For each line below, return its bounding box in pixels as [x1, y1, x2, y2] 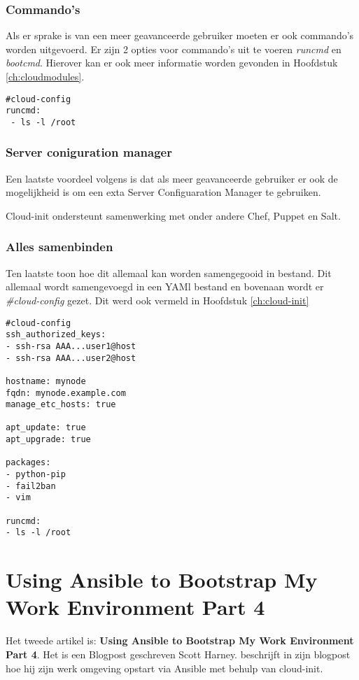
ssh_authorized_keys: [6, 330, 106, 340]
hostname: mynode [6, 376, 86, 386]
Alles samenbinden [6, 238, 113, 255]
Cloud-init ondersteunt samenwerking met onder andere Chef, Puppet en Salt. [6, 208, 341, 222]
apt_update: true [6, 423, 86, 433]
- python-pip [6, 469, 66, 480]
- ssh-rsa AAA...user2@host [6, 353, 136, 363]
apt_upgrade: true [6, 434, 91, 445]
